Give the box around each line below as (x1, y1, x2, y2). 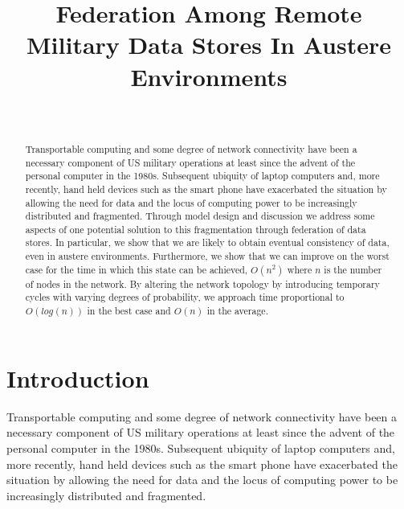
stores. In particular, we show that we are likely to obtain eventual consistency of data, (25, 236, 390, 249)
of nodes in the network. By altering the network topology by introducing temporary (25, 277, 380, 290)
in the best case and (87, 304, 171, 318)
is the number (324, 262, 382, 276)
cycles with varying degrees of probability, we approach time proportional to (25, 290, 345, 304)
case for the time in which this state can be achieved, (25, 262, 248, 276)
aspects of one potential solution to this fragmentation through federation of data (25, 222, 366, 236)
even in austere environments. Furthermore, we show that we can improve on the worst (25, 249, 390, 263)
